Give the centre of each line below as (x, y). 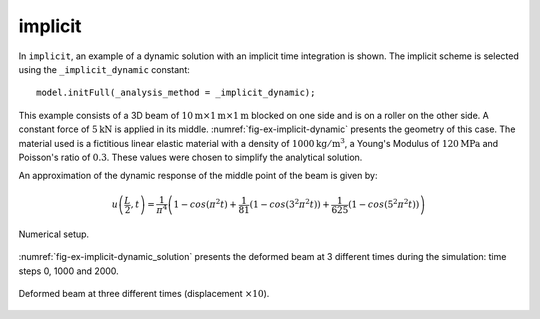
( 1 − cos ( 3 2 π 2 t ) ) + (289, 203)
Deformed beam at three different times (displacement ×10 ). (144, 294)
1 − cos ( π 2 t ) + (205, 203)
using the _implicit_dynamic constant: (104, 69)
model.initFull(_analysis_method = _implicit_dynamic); (176, 93)
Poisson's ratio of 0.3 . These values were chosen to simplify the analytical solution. (190, 157)
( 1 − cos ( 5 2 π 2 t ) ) (384, 203)
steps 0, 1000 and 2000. (68, 271)
